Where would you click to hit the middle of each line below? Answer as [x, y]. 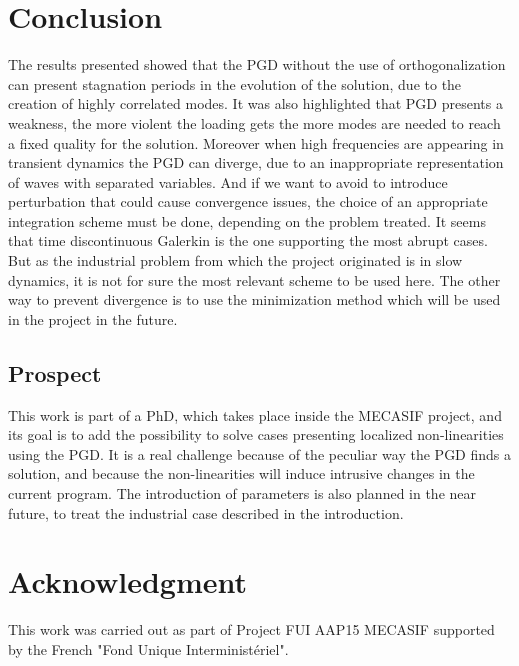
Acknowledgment [127, 581]
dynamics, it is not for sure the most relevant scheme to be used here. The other [254, 279]
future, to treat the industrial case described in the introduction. [206, 512]
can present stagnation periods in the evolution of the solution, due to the [235, 83]
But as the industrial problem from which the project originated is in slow [235, 260]
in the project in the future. [93, 318]
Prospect [55, 372]
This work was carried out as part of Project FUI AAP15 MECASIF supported [251, 629]
